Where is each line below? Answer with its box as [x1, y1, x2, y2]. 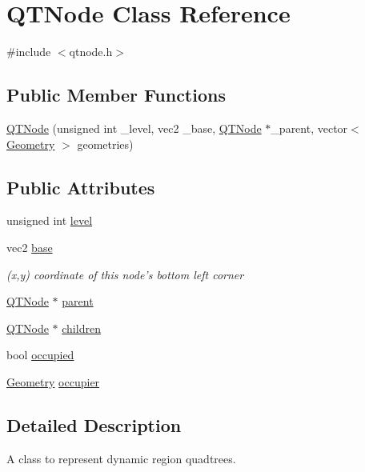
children [62, 319, 101, 336]
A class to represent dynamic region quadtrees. [6, 450, 236, 466]
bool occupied [6, 346, 74, 363]
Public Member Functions [6, 82, 226, 107]
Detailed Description [6, 412, 182, 437]
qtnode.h [69, 43, 113, 60]
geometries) [77, 135, 134, 152]
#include [6, 43, 51, 60]
